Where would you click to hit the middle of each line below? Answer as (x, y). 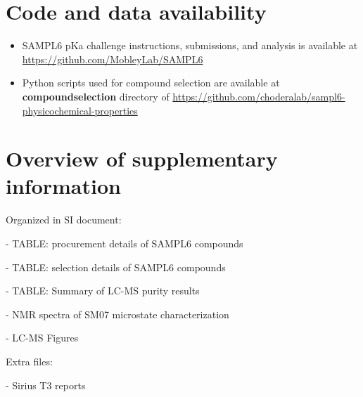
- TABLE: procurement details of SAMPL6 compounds (125, 243)
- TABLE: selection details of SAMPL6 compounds (116, 267)
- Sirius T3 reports (46, 385)
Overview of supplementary (142, 158)
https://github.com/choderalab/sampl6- (259, 96)
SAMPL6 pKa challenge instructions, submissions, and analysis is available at (190, 45)
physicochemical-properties (80, 110)
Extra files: (29, 361)
